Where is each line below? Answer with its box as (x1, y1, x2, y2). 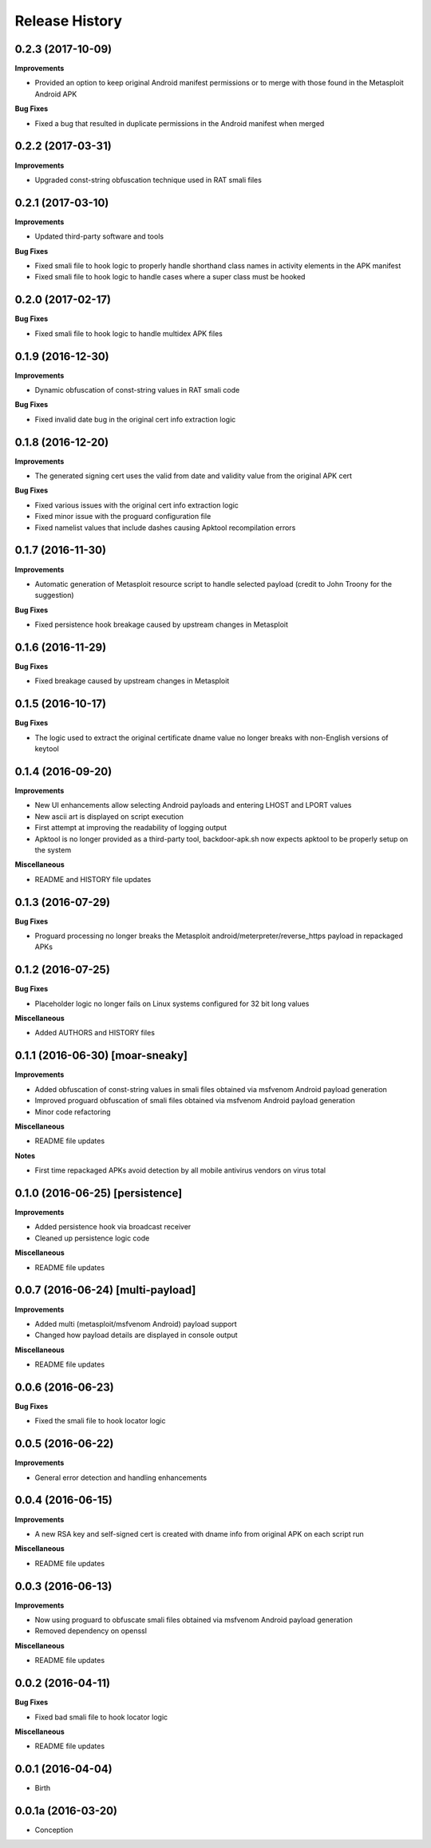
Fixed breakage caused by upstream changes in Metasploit (34, 676, 230, 686)
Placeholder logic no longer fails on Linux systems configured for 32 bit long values (34, 999, 310, 1008)
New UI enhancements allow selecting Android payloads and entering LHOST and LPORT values (34, 801, 352, 810)
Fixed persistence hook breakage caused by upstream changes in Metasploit (34, 619, 289, 630)
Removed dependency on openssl (34, 1626, 148, 1636)
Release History (14, 12, 123, 30)
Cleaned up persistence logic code (34, 1233, 150, 1243)
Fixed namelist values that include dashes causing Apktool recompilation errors (34, 523, 296, 532)
